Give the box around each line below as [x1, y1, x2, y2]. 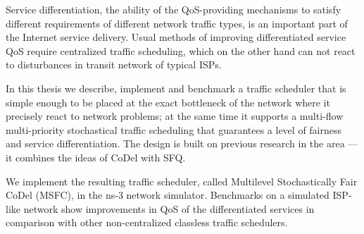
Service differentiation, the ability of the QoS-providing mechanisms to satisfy [6, 2, 341, 16]
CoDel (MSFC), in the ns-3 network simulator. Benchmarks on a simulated [6, 187, 330, 202]
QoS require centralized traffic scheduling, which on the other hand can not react [6, 43, 356, 58]
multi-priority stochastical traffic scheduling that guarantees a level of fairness [6, 122, 342, 137]
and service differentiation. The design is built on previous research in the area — [6, 136, 358, 151]
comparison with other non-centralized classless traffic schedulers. [6, 215, 288, 230]
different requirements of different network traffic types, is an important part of [6, 16, 348, 30]
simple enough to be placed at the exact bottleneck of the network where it [6, 94, 330, 109]
